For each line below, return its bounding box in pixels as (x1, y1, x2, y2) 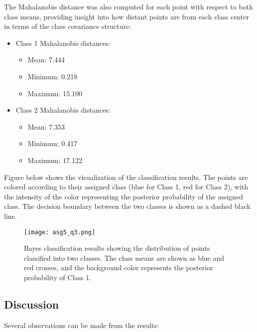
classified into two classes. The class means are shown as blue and (24, 252, 225, 263)
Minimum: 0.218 (27, 71, 78, 81)
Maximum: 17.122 (27, 155, 82, 165)
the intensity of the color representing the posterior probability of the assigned (4, 191, 244, 201)
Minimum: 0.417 (27, 138, 78, 149)
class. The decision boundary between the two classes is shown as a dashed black (4, 201, 251, 211)
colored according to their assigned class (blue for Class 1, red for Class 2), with (4, 181, 249, 192)
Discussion (4, 296, 59, 312)
